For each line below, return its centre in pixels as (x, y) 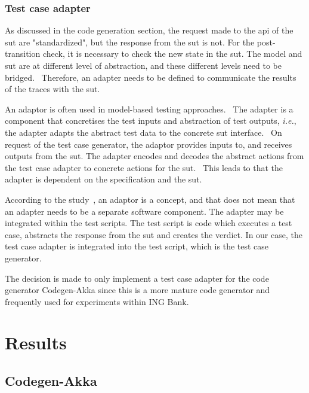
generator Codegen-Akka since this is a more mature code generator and (137, 290)
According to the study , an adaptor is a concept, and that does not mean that (150, 199)
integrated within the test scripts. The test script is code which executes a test (149, 223)
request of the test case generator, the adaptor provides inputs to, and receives (149, 144)
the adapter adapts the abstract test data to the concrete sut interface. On (143, 132)
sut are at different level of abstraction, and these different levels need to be (143, 65)
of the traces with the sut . (52, 89)
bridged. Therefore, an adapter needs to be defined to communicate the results (151, 77)
